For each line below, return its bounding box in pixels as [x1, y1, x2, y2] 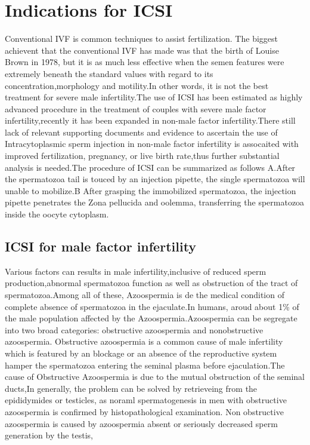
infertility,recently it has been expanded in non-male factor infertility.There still [5, 114, 296, 127]
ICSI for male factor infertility [5, 237, 197, 256]
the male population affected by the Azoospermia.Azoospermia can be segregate [5, 312, 297, 324]
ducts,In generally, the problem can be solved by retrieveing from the [5, 382, 258, 394]
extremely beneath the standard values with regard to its [5, 67, 213, 79]
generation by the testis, [5, 429, 93, 441]
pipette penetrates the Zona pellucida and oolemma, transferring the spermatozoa [5, 196, 305, 208]
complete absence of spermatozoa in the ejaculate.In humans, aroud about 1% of [5, 300, 299, 312]
